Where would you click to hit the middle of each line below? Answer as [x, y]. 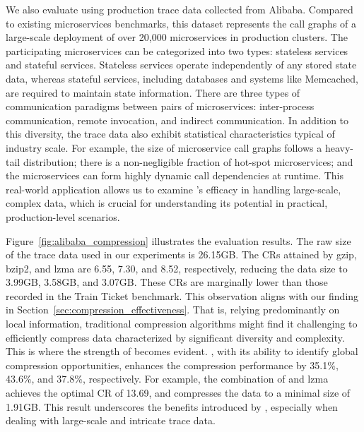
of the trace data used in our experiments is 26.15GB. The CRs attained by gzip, [181, 254]
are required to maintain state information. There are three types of [153, 92]
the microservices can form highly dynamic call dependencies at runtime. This [175, 175]
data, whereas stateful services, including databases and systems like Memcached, [182, 78]
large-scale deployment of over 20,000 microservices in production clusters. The [177, 37]
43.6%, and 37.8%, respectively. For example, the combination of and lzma [167, 379]
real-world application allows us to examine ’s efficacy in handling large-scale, [174, 189]
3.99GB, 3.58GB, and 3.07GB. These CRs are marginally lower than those [167, 282]
